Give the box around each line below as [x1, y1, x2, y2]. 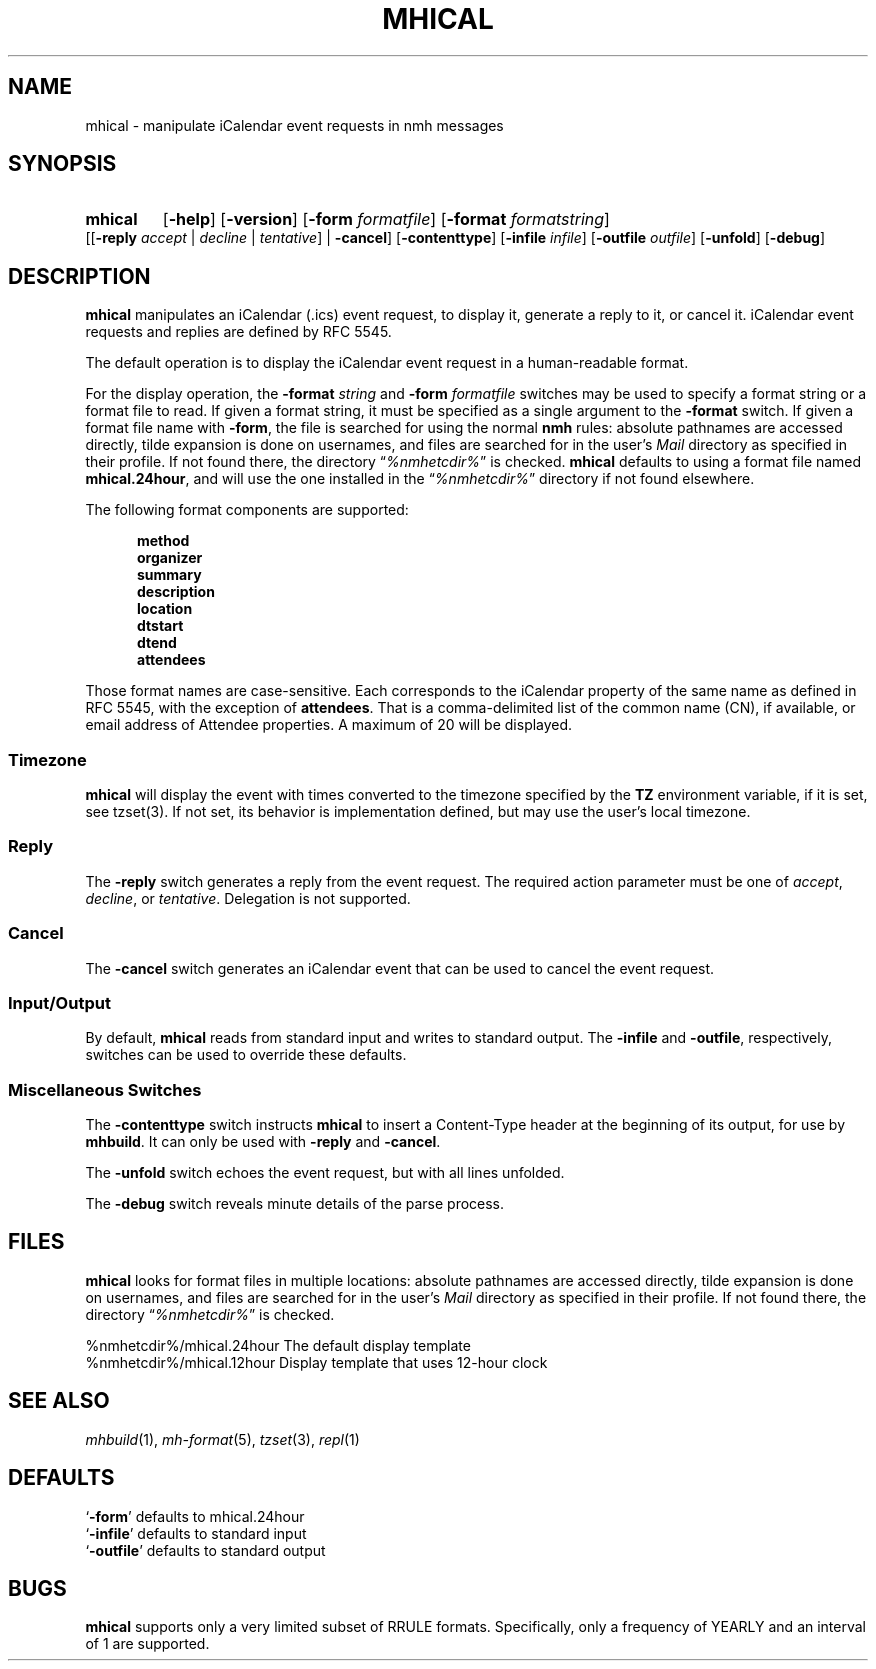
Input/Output [8, 992, 111, 1013]
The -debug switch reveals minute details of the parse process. [85, 1195, 505, 1213]
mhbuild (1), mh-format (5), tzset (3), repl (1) [85, 1430, 360, 1448]
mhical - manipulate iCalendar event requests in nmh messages [85, 116, 504, 134]
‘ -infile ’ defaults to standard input [85, 1524, 307, 1542]
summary [137, 566, 202, 584]
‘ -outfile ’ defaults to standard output [85, 1541, 326, 1559]
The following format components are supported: [85, 501, 409, 519]
